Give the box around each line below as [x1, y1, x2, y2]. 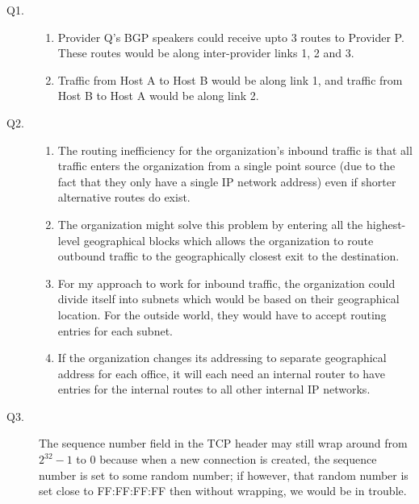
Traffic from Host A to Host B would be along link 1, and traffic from [57, 71, 403, 88]
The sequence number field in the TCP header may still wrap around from [39, 435, 408, 452]
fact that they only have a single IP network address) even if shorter [57, 173, 396, 190]
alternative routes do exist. [57, 189, 191, 206]
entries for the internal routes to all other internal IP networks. [57, 381, 371, 398]
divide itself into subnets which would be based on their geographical [57, 290, 400, 307]
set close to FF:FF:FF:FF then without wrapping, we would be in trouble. [39, 482, 407, 499]
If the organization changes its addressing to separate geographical [57, 349, 387, 366]
